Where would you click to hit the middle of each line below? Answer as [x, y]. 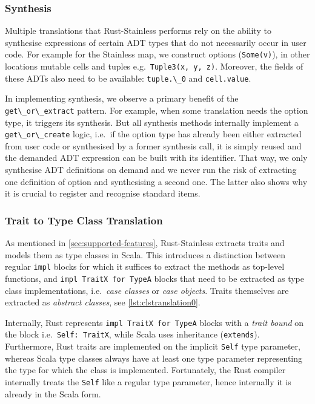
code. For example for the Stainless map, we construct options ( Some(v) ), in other [157, 54]
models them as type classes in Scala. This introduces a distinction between [145, 254]
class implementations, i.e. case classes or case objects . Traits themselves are [147, 290]
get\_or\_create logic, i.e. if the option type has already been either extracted [153, 134]
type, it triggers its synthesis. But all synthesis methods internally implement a [152, 122]
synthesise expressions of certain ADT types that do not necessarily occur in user [156, 42]
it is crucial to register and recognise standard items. [103, 193]
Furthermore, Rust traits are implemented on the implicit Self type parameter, [153, 346]
